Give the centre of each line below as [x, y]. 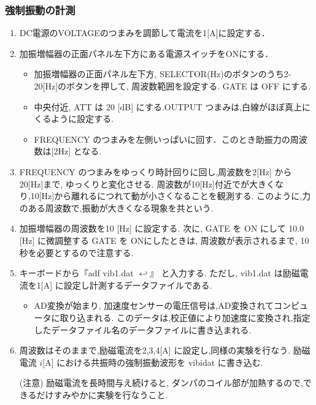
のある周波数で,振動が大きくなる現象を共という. [116, 207]
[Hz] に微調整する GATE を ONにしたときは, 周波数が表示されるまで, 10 [164, 240]
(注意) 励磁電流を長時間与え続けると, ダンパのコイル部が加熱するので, [161, 383]
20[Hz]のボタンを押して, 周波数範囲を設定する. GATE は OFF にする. [172, 86]
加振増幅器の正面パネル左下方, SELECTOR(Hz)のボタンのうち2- [163, 74]
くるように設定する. [74, 119]
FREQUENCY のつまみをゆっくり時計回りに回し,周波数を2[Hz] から [156, 171]
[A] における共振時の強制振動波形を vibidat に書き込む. [153, 362]
